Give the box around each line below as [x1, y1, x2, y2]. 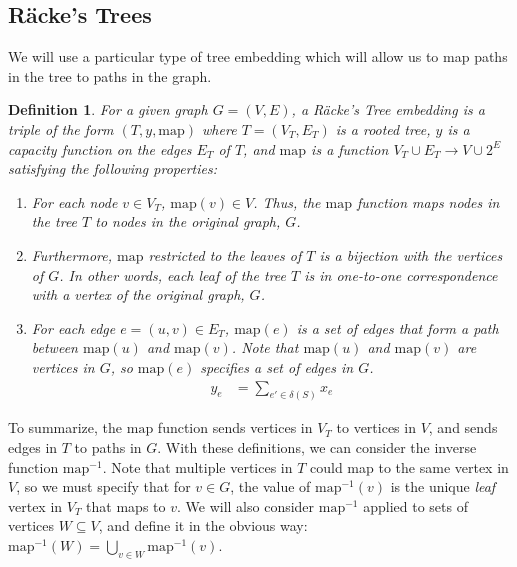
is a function [311, 138, 389, 159]
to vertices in [336, 417, 416, 438]
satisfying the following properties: [8, 158, 217, 179]
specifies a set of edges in [200, 356, 354, 377]
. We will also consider [176, 495, 315, 516]
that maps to [86, 495, 166, 516]
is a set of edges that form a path [296, 317, 499, 338]
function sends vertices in [157, 417, 313, 438]
